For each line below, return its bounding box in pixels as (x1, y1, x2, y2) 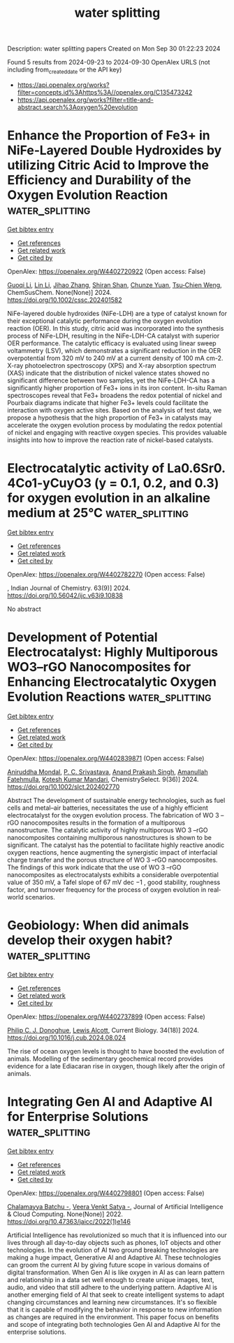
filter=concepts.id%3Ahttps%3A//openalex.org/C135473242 (17, 88, 193, 96)
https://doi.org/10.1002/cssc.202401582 (7, 296, 122, 304)
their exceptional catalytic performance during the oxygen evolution (7, 317, 203, 325)
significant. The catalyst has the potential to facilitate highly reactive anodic (7, 841, 225, 849)
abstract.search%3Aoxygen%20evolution (17, 103, 138, 111)
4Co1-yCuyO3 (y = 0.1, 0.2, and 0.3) (7, 475, 219, 491)
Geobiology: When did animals (7, 917, 189, 933)
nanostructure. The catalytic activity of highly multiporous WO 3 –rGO (7, 825, 208, 834)
